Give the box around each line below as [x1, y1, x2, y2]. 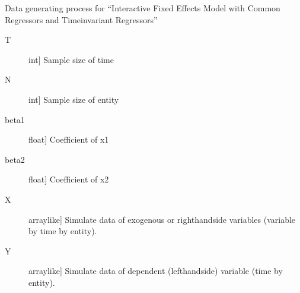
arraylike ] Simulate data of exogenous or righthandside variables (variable [28, 213, 296, 225]
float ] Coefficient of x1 [28, 133, 109, 146]
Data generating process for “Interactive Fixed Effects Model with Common [5, 2, 280, 14]
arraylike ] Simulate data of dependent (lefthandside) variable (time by [28, 264, 283, 277]
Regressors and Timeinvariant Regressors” [5, 13, 158, 26]
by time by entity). [28, 225, 97, 237]
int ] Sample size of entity [28, 93, 119, 105]
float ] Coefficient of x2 [28, 173, 109, 185]
